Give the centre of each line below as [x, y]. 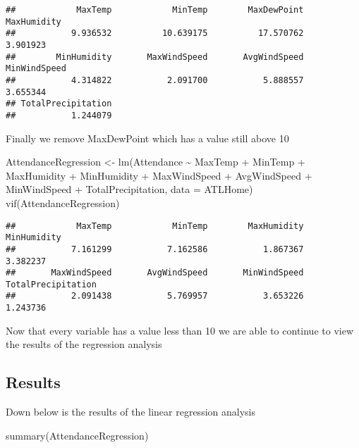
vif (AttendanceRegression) [63, 203]
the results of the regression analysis [84, 344]
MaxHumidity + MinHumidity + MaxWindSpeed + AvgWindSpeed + [159, 175]
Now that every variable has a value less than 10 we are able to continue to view [179, 330]
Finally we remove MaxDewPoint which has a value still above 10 [147, 138]
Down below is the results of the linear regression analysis [130, 412]
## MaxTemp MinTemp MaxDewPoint [155, 10]
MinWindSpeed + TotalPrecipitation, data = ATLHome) [129, 189]
